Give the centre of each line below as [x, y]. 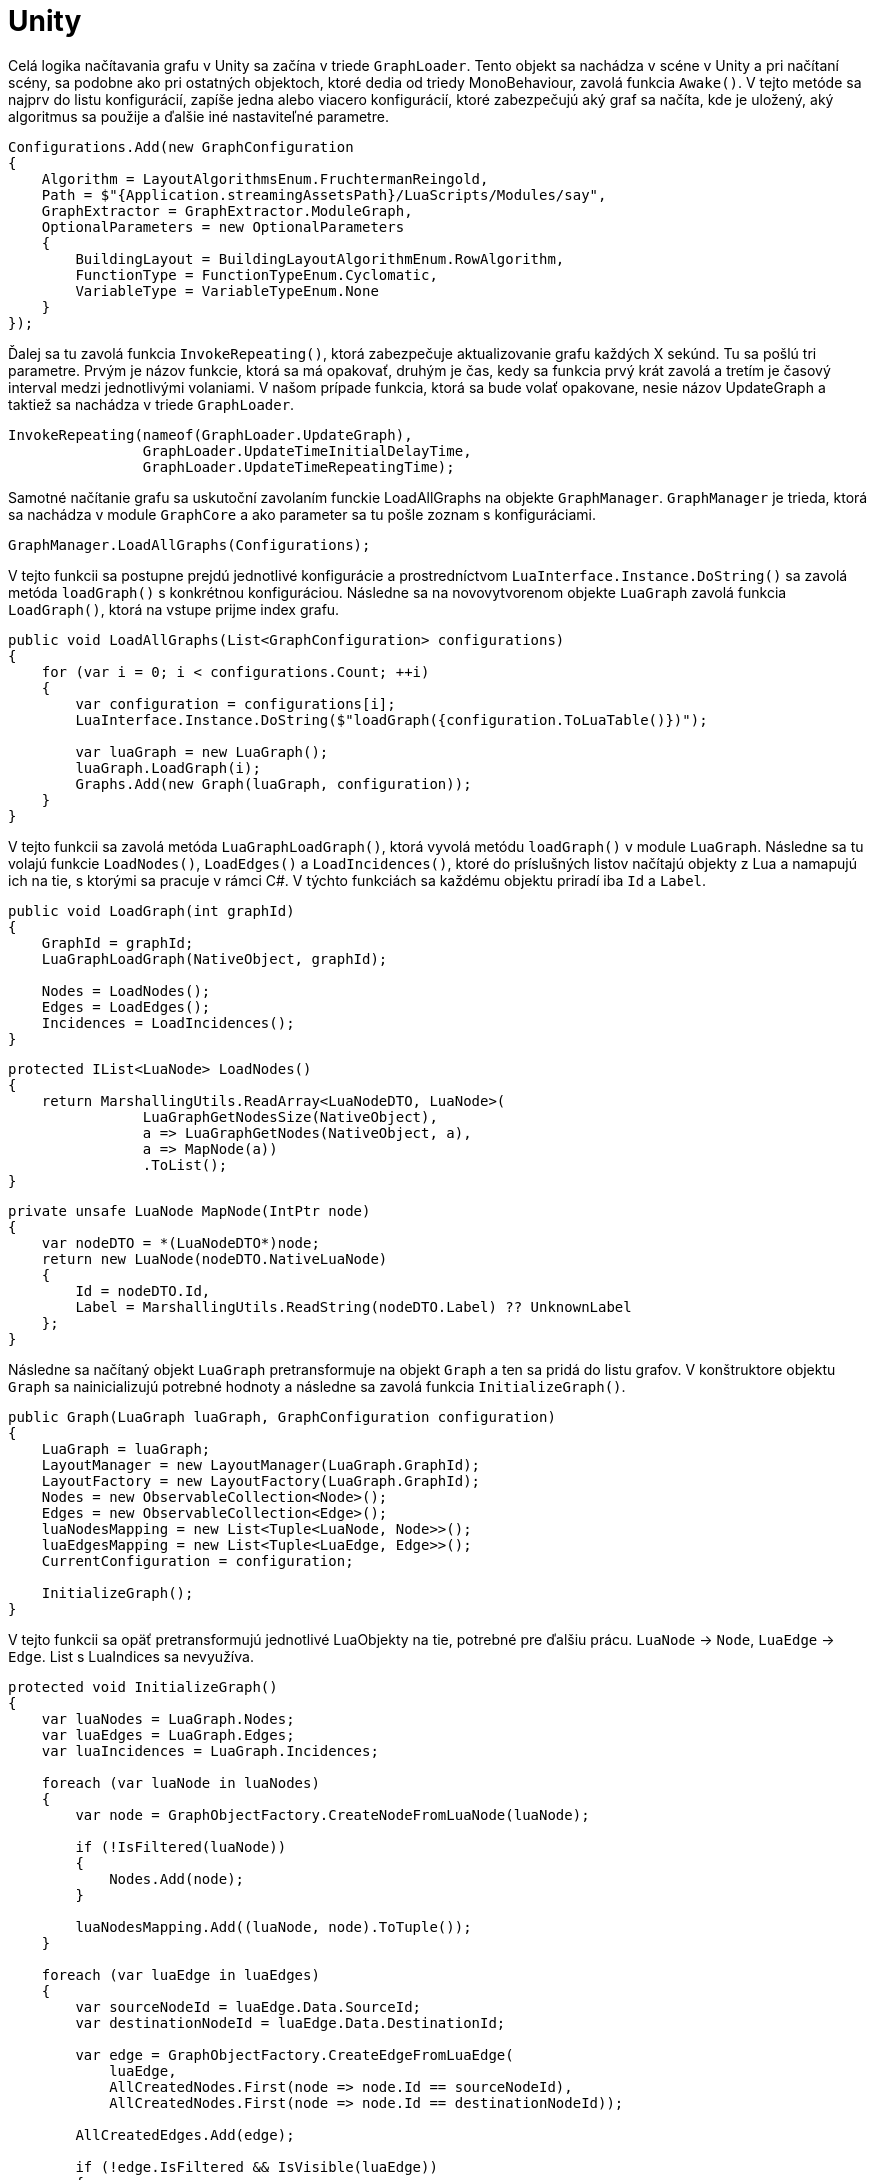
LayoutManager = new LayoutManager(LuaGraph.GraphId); [261, 1464]
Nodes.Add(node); [177, 1878]
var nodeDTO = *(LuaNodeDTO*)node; [180, 1242]
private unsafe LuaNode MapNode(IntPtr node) [189, 1210]
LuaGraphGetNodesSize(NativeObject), [290, 1116]
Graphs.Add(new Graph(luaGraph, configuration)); [273, 783]
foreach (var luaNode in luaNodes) [180, 1782]
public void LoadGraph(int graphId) [151, 910]
